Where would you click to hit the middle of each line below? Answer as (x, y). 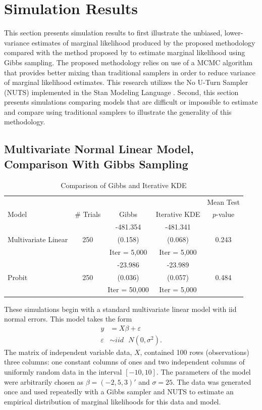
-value (225, 214)
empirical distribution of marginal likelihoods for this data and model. (113, 401)
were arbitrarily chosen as (44, 381)
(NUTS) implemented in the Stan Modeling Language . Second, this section (121, 92)
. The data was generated (212, 381)
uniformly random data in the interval (63, 371)
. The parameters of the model (203, 371)
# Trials (88, 214)
